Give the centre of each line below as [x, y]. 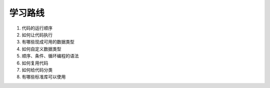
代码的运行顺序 [37, 28]
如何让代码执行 [37, 34]
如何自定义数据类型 [41, 49]
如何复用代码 [35, 63]
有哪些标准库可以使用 [44, 77]
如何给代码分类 [37, 69]
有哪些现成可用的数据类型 [48, 42]
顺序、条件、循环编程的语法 [50, 56]
